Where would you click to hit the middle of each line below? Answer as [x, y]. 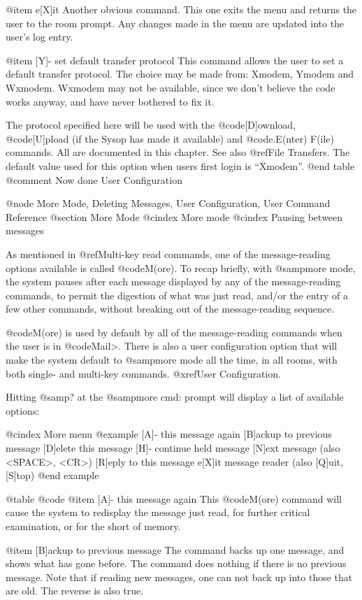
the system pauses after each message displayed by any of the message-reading [173, 281]
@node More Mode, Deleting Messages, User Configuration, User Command [168, 203]
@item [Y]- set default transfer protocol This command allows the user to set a [175, 60]
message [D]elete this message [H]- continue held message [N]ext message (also [173, 448]
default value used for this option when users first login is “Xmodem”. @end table [180, 165]
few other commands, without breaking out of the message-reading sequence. [170, 309]
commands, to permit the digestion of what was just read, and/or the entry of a [177, 295]
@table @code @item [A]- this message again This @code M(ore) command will [174, 498]
